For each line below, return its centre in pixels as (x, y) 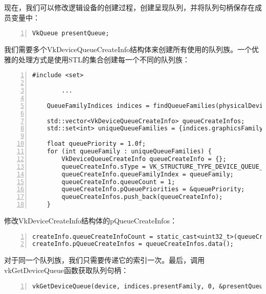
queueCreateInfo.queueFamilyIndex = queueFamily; (148, 174)
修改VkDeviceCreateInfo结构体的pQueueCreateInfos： (91, 220)
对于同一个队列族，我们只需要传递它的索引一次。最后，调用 (104, 260)
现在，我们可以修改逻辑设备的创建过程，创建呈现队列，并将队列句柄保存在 (129, 7)
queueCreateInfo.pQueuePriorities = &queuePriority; (153, 189)
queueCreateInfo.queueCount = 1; (118, 182)
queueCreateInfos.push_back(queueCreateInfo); (142, 197)
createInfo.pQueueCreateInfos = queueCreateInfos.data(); (133, 244)
